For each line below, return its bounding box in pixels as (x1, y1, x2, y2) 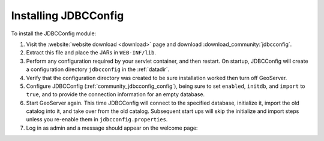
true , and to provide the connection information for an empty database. (26, 91, 205, 98)
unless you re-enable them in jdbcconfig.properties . (26, 116, 168, 123)
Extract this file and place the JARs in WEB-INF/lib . (26, 49, 156, 56)
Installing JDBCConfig (11, 9, 124, 22)
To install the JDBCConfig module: (11, 30, 97, 37)
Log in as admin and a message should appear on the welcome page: (26, 124, 198, 131)
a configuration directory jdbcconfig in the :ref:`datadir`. (26, 66, 170, 73)
